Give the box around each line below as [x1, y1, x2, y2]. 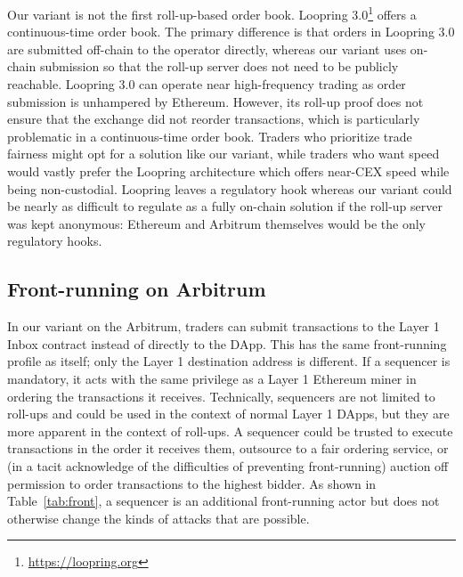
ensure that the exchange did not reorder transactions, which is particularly [7, 110, 420, 128]
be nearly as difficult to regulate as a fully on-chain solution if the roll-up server [7, 197, 443, 215]
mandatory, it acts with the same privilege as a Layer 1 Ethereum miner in [7, 369, 417, 387]
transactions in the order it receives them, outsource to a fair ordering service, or [7, 439, 449, 458]
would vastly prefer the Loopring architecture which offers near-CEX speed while [7, 162, 450, 180]
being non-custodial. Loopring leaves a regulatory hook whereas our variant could [7, 179, 452, 198]
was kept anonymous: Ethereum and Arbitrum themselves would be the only [7, 214, 426, 232]
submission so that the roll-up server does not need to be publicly [39, 57, 399, 76]
